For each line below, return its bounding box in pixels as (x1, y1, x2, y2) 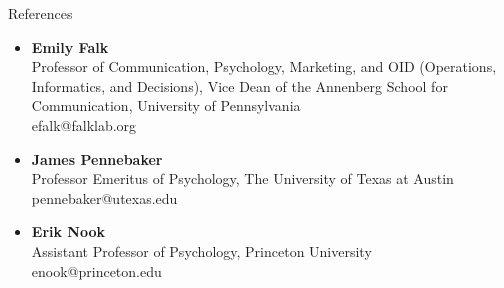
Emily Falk (31, 36, 109, 57)
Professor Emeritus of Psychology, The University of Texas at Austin (31, 168, 454, 189)
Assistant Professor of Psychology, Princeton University (31, 240, 372, 261)
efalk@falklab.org (31, 114, 137, 135)
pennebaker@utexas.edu (31, 187, 178, 208)
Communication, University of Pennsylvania (31, 95, 301, 116)
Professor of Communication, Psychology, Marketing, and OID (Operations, (31, 56, 497, 77)
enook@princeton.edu (31, 260, 162, 281)
